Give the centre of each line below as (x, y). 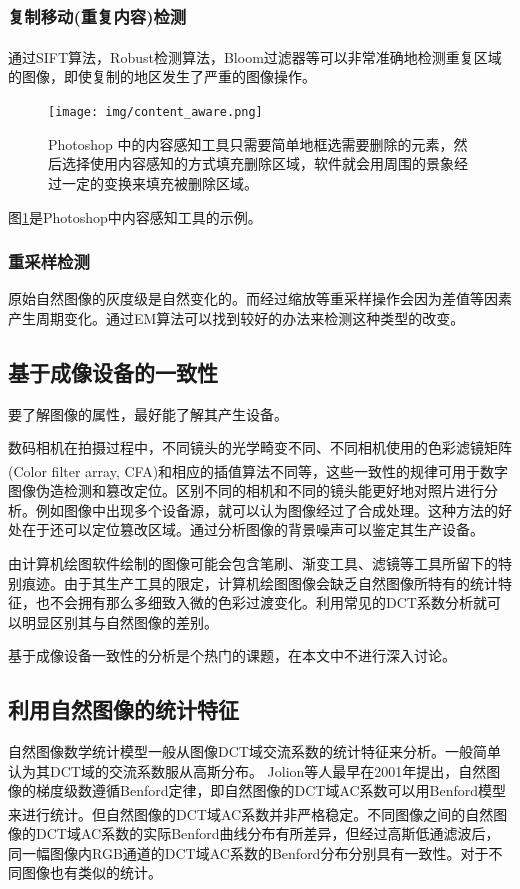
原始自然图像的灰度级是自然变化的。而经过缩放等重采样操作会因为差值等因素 (260, 298)
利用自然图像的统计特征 (123, 709)
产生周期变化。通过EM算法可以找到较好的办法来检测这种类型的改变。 (236, 317)
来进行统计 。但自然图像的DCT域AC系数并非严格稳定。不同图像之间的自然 (251, 813)
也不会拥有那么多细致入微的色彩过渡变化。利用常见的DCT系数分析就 (261, 602)
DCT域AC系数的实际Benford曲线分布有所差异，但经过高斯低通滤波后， (267, 833)
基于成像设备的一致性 (113, 371)
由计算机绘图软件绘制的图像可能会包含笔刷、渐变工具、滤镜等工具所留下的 (253, 562)
